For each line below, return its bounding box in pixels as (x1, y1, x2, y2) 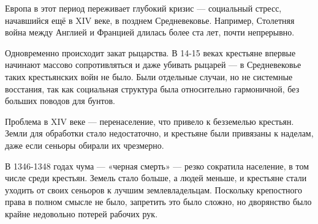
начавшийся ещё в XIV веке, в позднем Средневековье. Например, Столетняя (5, 13, 295, 26)
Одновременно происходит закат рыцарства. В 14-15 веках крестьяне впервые (5, 46, 296, 59)
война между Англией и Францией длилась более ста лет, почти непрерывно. (5, 26, 295, 39)
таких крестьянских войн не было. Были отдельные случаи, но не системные (5, 70, 293, 83)
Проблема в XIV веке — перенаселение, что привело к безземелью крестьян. (5, 114, 294, 127)
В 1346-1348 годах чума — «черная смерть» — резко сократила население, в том (5, 159, 309, 172)
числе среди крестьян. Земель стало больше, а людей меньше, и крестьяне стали (5, 171, 307, 184)
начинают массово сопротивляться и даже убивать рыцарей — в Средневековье (5, 58, 301, 71)
